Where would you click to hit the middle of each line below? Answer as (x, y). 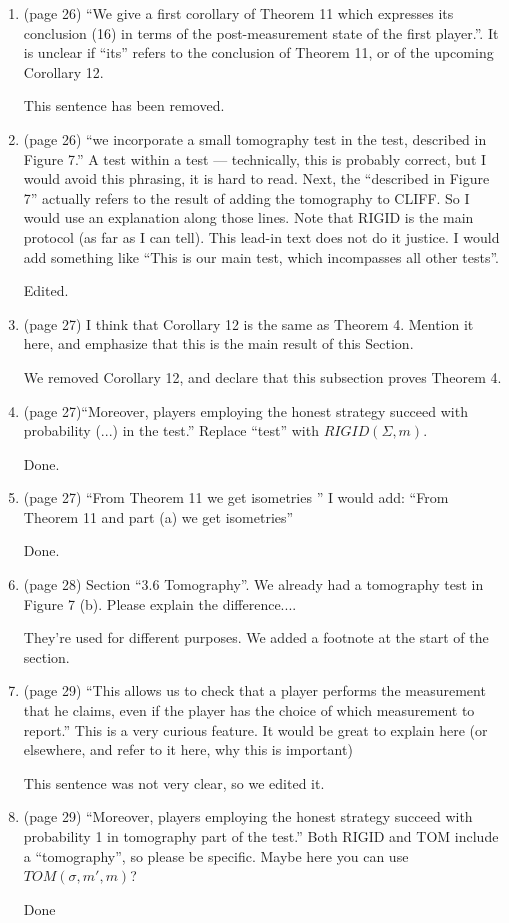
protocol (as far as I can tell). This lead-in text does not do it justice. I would (261, 236)
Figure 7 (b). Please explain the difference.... (160, 603)
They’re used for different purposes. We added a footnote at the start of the (256, 637)
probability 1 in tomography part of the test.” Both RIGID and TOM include (261, 836)
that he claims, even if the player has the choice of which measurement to (249, 710)
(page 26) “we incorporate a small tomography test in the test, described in (255, 138)
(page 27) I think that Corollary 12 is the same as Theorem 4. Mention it (248, 323)
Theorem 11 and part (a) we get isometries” (158, 516)
